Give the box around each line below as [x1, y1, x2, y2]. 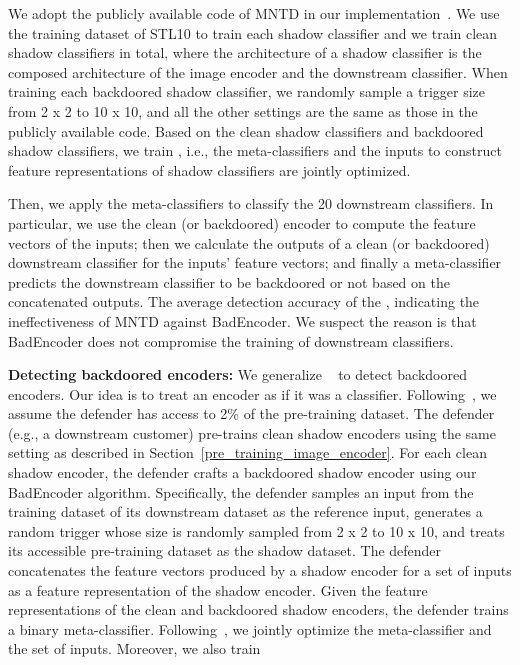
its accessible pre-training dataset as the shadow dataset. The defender [8, 540, 442, 561]
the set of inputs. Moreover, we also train [8, 638, 261, 659]
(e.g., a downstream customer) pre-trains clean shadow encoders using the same [8, 422, 496, 443]
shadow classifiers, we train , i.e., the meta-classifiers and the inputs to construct [8, 140, 502, 161]
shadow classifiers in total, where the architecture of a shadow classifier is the [8, 42, 482, 63]
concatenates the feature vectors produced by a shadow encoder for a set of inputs [8, 560, 512, 581]
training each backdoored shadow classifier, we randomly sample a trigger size [8, 81, 485, 102]
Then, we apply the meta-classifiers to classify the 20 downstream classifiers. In [8, 193, 494, 214]
